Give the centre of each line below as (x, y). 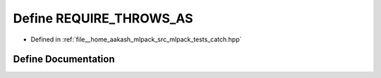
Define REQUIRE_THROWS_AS (103, 18)
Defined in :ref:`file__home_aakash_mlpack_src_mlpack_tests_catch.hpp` (136, 39)
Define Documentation (64, 59)
